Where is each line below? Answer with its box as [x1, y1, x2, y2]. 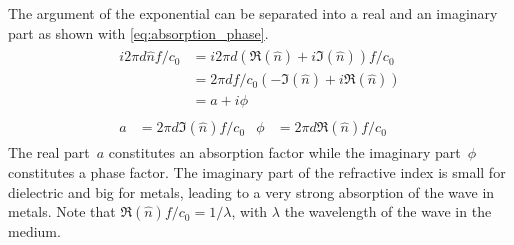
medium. [8, 221, 61, 242]
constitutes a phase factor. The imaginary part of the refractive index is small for [8, 161, 506, 182]
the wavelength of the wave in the [284, 201, 492, 222]
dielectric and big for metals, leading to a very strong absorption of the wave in [8, 181, 495, 202]
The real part [8, 142, 90, 163]
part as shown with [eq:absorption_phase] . [8, 22, 269, 43]
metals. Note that [8, 201, 116, 222]
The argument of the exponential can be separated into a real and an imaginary [8, 3, 498, 23]
